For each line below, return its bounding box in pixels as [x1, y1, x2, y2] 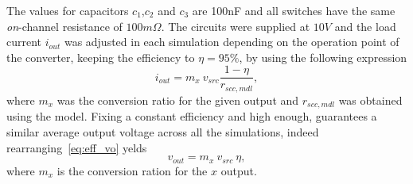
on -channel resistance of [6, 17, 123, 34]
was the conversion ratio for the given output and [56, 91, 299, 108]
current [6, 33, 42, 50]
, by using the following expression [239, 48, 407, 65]
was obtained [338, 91, 403, 108]
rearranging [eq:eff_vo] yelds [6, 139, 147, 155]
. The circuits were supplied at [161, 17, 310, 34]
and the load [334, 17, 396, 34]
